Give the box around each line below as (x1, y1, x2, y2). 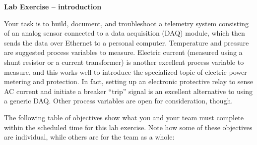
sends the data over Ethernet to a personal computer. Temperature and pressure (4, 37, 249, 48)
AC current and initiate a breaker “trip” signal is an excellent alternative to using (4, 86, 253, 96)
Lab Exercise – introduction (4, 1, 102, 11)
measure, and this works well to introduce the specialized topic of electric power (4, 66, 247, 77)
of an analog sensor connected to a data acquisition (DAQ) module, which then (4, 28, 245, 38)
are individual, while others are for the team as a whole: (4, 132, 175, 142)
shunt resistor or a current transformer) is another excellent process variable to (4, 56, 244, 67)
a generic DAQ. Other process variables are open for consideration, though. (4, 96, 233, 106)
